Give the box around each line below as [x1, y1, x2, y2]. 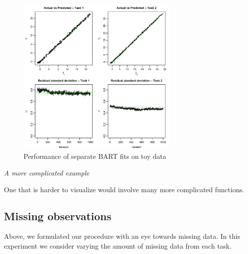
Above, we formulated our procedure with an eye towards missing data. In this [4, 231, 240, 241]
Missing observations [4, 208, 112, 223]
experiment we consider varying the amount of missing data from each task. [4, 240, 232, 251]
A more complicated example [4, 167, 90, 178]
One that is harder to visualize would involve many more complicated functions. [4, 184, 245, 194]
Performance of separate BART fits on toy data [24, 151, 166, 161]
